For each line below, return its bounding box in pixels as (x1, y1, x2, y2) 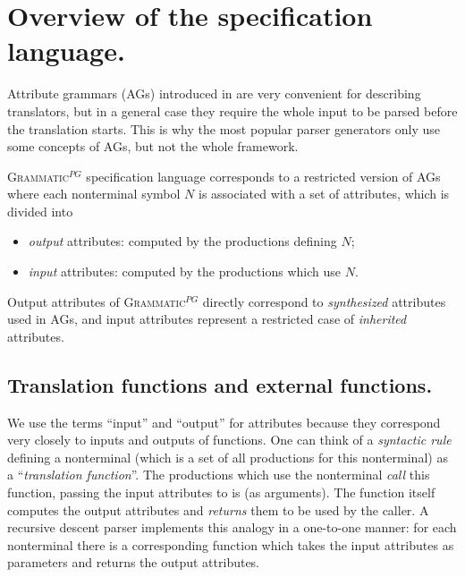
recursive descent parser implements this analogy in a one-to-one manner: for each (7, 518, 457, 537)
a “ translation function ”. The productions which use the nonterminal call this (7, 465, 430, 484)
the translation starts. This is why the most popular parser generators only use (7, 119, 440, 138)
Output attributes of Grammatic (7, 292, 186, 310)
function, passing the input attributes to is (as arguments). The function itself (7, 483, 435, 502)
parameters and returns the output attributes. (7, 553, 260, 572)
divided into (7, 201, 73, 220)
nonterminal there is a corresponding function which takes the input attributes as (7, 535, 454, 554)
